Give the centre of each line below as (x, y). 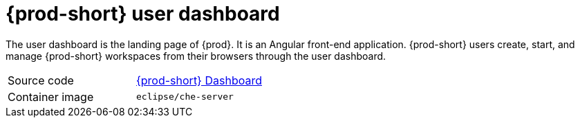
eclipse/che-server (185, 97)
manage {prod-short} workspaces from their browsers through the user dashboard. (196, 56)
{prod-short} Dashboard (199, 80)
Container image (51, 97)
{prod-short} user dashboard (143, 14)
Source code (41, 80)
